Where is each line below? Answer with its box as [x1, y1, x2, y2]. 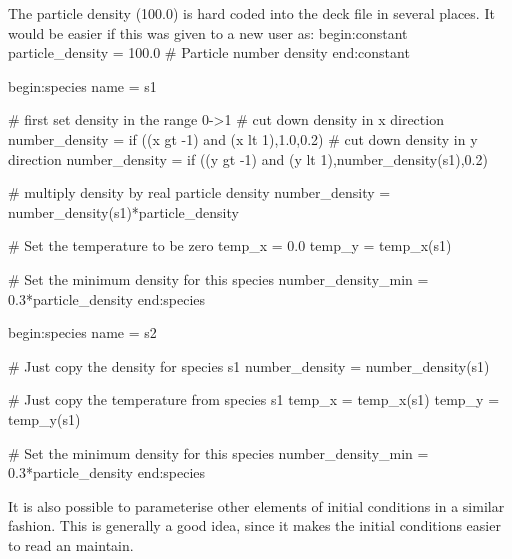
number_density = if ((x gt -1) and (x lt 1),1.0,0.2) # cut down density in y [8, 128, 478, 149]
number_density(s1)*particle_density [8, 201, 239, 222]
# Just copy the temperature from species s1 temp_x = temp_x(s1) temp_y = [8, 389, 500, 410]
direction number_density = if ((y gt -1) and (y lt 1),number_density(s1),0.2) [8, 148, 488, 169]
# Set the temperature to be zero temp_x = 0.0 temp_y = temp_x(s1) [8, 235, 452, 256]
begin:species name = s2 [8, 322, 157, 343]
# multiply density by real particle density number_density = [8, 182, 391, 203]
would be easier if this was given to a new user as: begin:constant [8, 22, 408, 43]
